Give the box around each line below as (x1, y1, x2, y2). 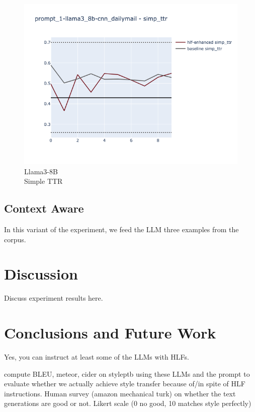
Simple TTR (24, 176, 63, 186)
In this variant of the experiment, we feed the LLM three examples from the (4, 224, 239, 234)
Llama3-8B (24, 166, 58, 176)
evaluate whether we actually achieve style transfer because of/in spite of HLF (4, 378, 245, 389)
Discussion (4, 263, 78, 284)
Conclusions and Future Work (4, 322, 216, 343)
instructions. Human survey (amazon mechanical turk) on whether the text (4, 388, 236, 398)
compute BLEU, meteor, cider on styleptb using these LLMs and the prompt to (4, 368, 250, 379)
